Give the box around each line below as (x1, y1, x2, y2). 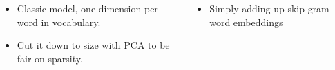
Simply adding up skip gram (209, 1, 329, 15)
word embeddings (209, 14, 283, 29)
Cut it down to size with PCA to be (17, 38, 170, 52)
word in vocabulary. (17, 14, 101, 29)
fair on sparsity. (17, 51, 83, 65)
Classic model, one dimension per (17, 1, 158, 15)
